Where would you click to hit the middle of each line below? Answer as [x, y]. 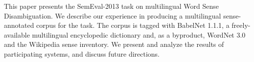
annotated [19, 25]
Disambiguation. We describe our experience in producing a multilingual [113, 15]
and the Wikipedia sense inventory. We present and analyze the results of [114, 44]
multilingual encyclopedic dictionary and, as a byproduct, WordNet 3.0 [139, 34]
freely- [241, 25]
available [17, 34]
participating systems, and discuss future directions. [82, 53]
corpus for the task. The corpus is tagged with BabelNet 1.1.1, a [133, 25]
